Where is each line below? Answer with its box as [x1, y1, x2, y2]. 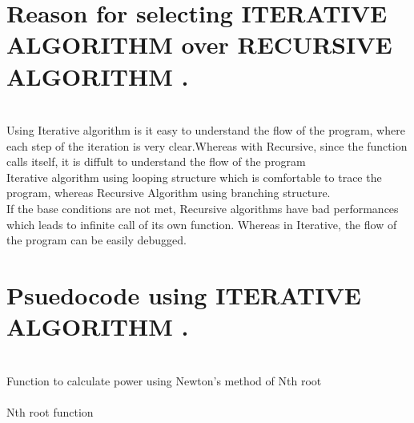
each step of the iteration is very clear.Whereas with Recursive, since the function [6, 137, 408, 154]
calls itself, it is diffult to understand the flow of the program [6, 153, 306, 170]
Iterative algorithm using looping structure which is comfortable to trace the [6, 168, 382, 185]
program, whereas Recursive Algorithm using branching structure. [6, 184, 331, 201]
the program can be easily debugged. [6, 232, 187, 248]
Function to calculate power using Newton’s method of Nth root [6, 372, 322, 389]
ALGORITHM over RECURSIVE [6, 28, 392, 61]
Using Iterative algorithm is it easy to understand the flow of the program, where [6, 122, 405, 139]
